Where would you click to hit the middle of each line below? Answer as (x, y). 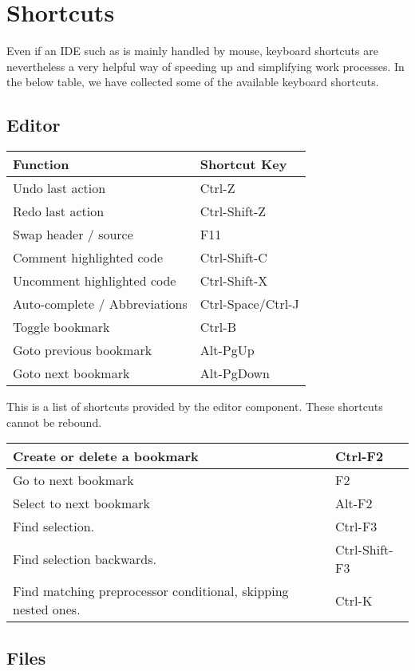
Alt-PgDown (235, 373)
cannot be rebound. (54, 422)
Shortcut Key (243, 164)
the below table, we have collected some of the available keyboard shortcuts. (193, 82)
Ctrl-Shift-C (233, 258)
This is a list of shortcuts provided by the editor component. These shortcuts (195, 407)
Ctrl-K (354, 600)
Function (41, 164)
